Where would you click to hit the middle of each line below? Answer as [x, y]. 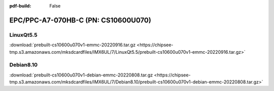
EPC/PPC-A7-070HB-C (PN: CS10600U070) [80, 20]
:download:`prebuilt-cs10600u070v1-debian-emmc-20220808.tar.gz [81, 75]
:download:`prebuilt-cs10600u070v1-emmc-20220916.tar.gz [73, 45]
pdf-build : [20, 6]
